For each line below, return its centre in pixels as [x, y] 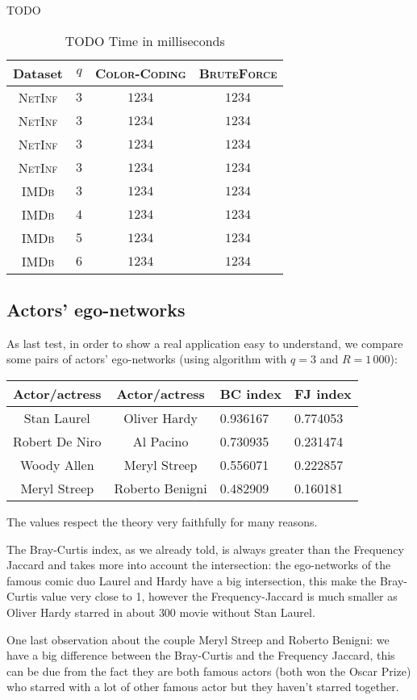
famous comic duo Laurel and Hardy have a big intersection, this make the [192, 580]
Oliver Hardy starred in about [81, 612]
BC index [250, 393]
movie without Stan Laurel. [247, 612]
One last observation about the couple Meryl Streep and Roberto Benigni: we [198, 639]
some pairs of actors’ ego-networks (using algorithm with [147, 359]
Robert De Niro [57, 441]
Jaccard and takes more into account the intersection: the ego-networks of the [199, 565]
